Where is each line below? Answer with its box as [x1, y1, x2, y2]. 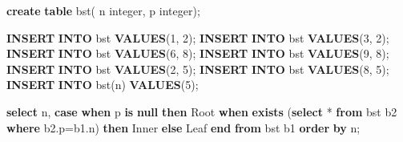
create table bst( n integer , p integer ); [6, 2, 200, 18]
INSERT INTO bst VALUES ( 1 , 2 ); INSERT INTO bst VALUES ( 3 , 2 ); [6, 29, 389, 46]
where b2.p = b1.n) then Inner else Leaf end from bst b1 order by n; [6, 119, 361, 136]
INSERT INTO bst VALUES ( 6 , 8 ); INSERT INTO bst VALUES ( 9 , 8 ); [6, 45, 389, 62]
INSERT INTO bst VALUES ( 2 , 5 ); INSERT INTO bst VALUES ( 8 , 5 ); [6, 60, 389, 77]
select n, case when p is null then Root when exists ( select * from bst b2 [6, 103, 397, 120]
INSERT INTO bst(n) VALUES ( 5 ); [6, 76, 199, 93]
